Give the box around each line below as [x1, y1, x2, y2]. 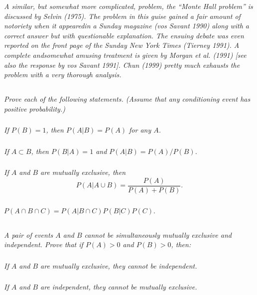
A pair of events [4, 229, 53, 240]
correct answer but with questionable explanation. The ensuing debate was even [4, 30, 244, 40]
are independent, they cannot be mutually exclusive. [40, 282, 197, 292]
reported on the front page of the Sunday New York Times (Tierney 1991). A [4, 40, 240, 50]
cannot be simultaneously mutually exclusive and [84, 229, 232, 240]
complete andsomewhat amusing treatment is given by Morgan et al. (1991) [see [4, 49, 247, 60]
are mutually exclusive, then [40, 167, 126, 177]
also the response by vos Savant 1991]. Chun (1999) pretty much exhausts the [4, 59, 240, 70]
